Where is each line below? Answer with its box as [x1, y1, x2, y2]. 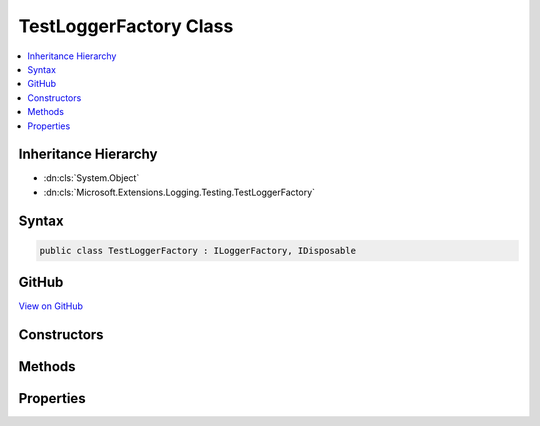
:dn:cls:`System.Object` [43, 172, 140, 184]
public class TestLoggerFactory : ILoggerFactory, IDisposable [39, 245, 357, 256]
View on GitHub [18, 300, 84, 312]
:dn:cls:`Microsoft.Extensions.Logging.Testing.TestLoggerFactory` [43, 186, 315, 198]
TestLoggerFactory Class [18, 15, 234, 37]
